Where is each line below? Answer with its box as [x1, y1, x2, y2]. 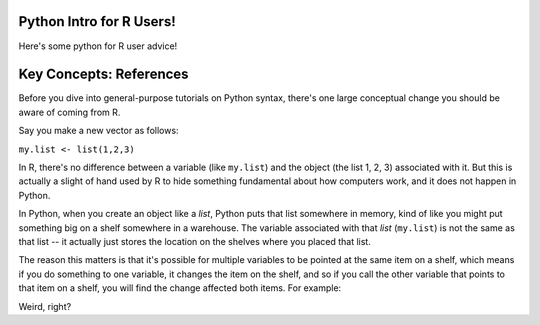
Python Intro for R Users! [18, 13, 177, 30]
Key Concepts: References [18, 66, 189, 83]
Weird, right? [18, 300, 72, 312]
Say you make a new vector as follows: [18, 125, 179, 137]
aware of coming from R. [18, 106, 121, 118]
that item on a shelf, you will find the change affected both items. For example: [18, 282, 342, 294]
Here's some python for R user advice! [18, 40, 178, 52]
